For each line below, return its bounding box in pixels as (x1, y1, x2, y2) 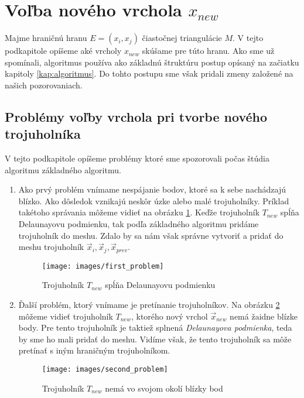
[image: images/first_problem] (42, 262, 164, 270)
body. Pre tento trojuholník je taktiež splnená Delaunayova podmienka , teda (18, 321, 292, 334)
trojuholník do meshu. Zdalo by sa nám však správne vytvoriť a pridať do (18, 229, 283, 241)
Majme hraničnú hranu (5, 32, 87, 44)
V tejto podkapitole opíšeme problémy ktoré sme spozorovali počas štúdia (5, 152, 269, 164)
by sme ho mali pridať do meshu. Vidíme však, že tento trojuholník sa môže (18, 332, 292, 345)
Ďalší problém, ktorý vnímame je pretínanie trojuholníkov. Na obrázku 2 (18, 298, 280, 310)
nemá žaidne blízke (230, 310, 298, 322)
